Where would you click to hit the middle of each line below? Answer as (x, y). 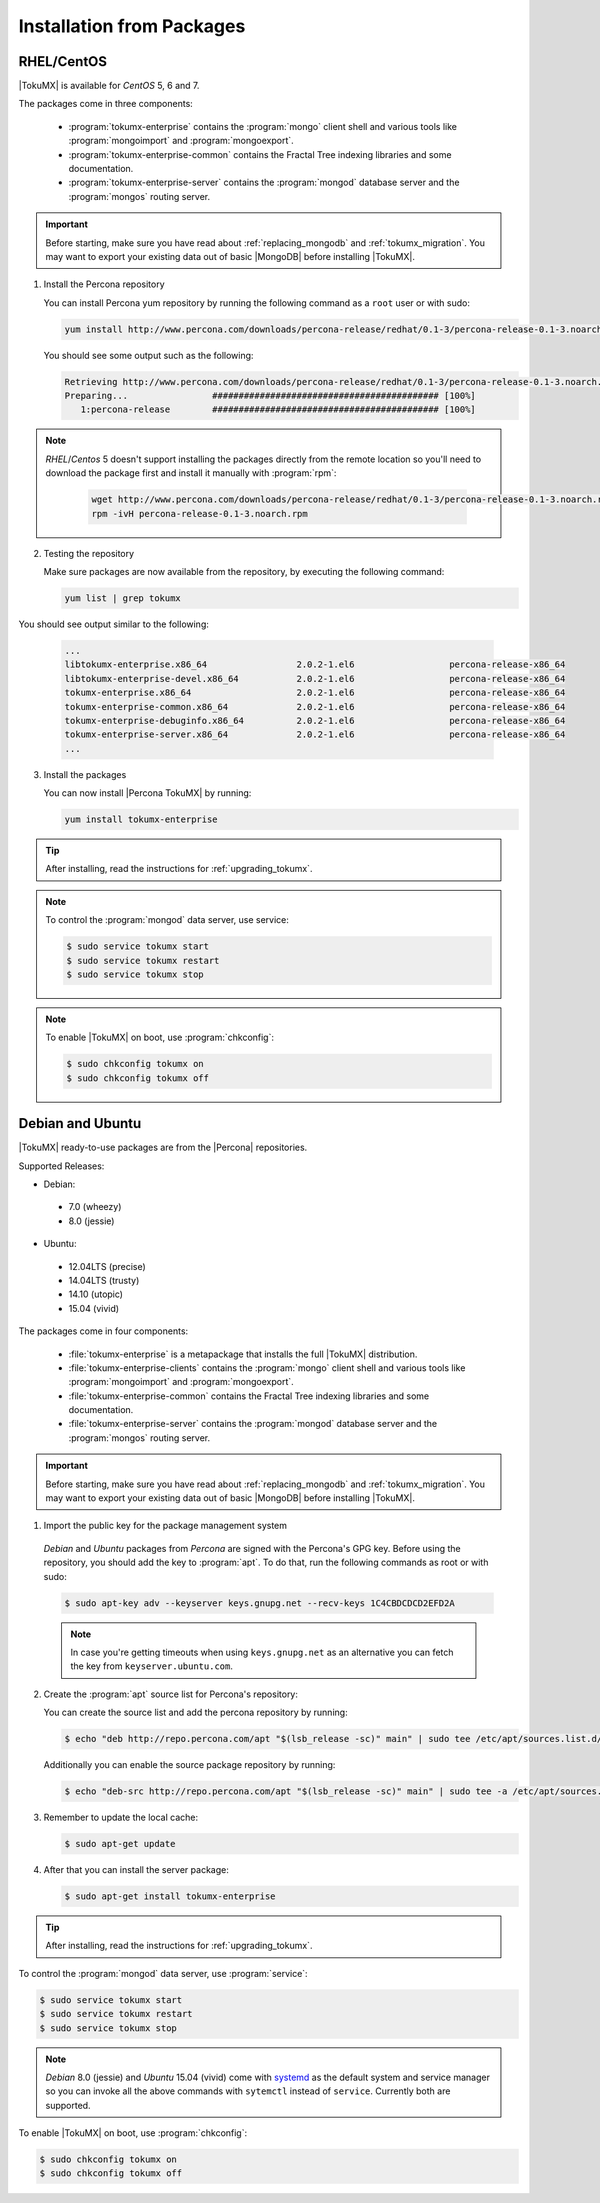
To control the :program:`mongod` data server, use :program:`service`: (163, 1973)
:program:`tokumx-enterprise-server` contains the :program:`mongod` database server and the (264, 182)
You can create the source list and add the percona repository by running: (196, 1712)
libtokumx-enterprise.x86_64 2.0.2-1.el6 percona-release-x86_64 (315, 664)
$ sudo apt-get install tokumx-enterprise (170, 1896)
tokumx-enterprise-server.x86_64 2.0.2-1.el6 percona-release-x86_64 (315, 734)
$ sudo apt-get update (120, 1844)
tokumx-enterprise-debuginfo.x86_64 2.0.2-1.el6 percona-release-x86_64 (315, 720)
